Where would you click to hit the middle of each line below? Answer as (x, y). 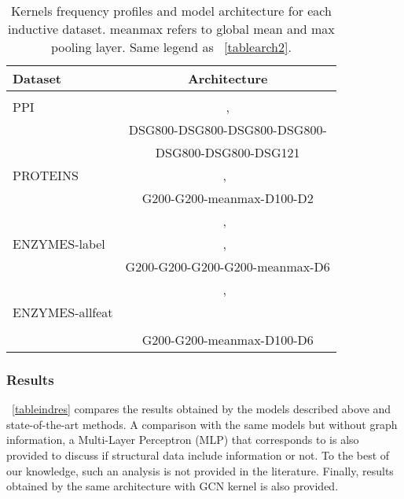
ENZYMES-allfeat (63, 312)
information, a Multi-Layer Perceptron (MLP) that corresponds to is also (183, 440)
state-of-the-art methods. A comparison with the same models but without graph (202, 424)
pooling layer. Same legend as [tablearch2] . (171, 47)
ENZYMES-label (59, 244)
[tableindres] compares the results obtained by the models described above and (202, 409)
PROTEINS (46, 175)
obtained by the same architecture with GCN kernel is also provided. (173, 486)
